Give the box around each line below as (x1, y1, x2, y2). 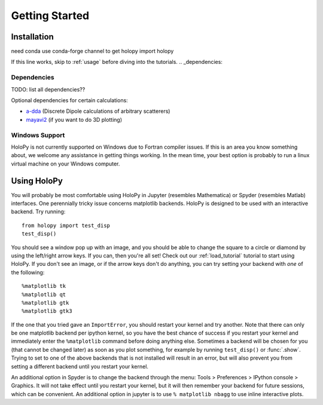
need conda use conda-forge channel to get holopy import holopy (11, 48, 174, 55)
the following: (11, 269, 45, 276)
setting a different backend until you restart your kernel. (11, 363, 149, 370)
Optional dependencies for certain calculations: (11, 96, 128, 104)
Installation (11, 32, 54, 42)
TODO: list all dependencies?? (11, 85, 86, 93)
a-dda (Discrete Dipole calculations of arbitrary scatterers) (26, 108, 170, 115)
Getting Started (11, 9, 90, 22)
